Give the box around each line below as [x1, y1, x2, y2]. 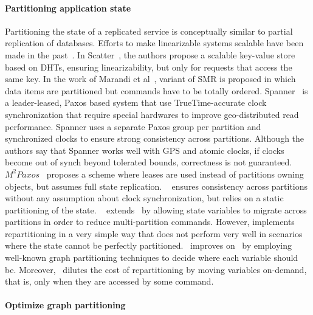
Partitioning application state [5, 1, 131, 14]
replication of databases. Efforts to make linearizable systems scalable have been [5, 36, 304, 49]
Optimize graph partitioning [5, 299, 126, 311]
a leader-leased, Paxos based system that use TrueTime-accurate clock [5, 96, 267, 109]
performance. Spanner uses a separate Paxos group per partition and [5, 120, 261, 133]
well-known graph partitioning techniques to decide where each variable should [5, 251, 298, 264]
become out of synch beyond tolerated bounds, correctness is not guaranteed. [5, 156, 292, 168]
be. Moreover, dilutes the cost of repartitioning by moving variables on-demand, [5, 263, 307, 275]
